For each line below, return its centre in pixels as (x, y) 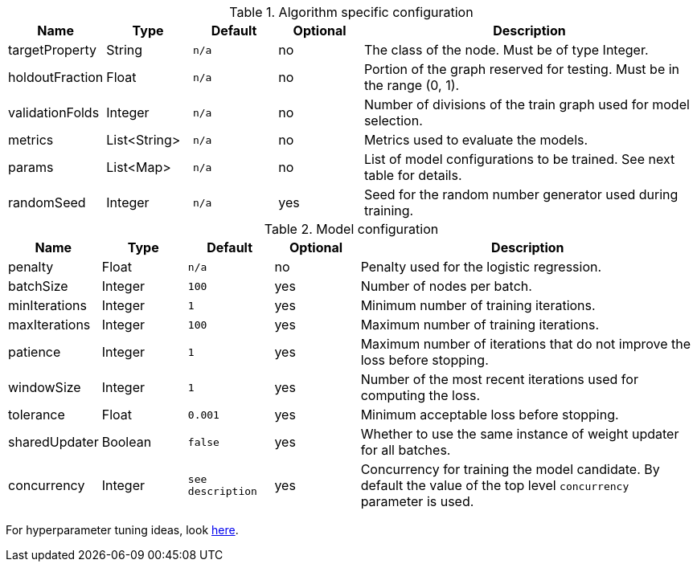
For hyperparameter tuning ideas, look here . (122, 530)
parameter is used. (417, 501)
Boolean (127, 442)
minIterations (47, 305)
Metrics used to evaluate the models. (476, 140)
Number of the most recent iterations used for (499, 379)
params (31, 167)
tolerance (37, 415)
